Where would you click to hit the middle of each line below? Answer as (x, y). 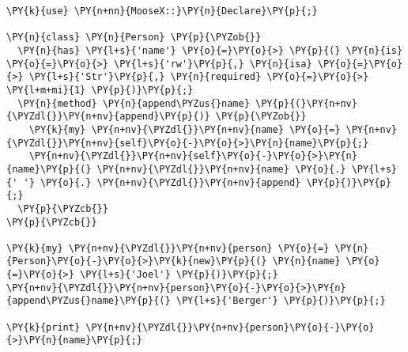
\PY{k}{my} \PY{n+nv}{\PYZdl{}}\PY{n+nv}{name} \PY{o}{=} (185, 129)
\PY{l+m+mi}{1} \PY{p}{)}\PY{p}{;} (100, 90)
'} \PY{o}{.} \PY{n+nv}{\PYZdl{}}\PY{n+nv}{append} (162, 182)
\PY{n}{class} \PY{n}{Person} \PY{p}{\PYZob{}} (134, 38)
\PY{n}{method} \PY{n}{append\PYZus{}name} (134, 103)
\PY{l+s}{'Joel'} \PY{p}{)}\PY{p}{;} (179, 275)
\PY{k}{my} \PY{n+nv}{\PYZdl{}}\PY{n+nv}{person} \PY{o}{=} (168, 248)
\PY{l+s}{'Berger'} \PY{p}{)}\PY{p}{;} (281, 301)
